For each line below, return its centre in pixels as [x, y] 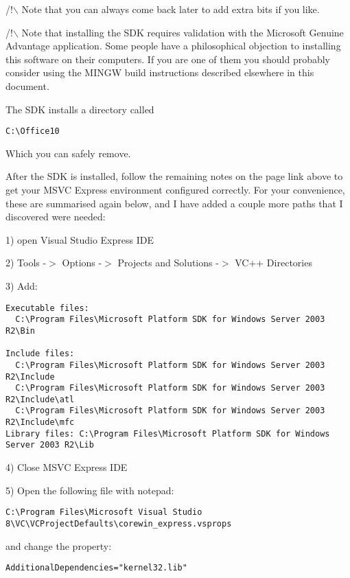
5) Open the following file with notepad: [90, 490]
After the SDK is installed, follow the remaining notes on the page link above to [174, 176]
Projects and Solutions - [168, 263]
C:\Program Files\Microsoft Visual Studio [104, 512]
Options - [82, 263]
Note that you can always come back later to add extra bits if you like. [171, 9]
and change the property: [59, 545]
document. [27, 85]
